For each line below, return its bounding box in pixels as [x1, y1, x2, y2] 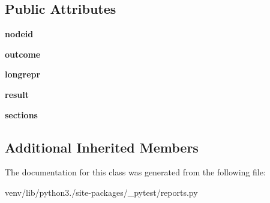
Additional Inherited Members [5, 138, 199, 156]
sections [5, 108, 38, 121]
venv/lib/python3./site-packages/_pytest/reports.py [5, 186, 198, 198]
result [5, 88, 29, 100]
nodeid [5, 28, 34, 40]
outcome [5, 47, 41, 60]
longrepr [5, 68, 41, 80]
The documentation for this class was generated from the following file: [5, 166, 266, 178]
